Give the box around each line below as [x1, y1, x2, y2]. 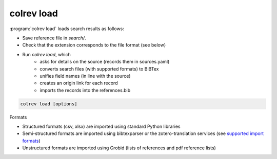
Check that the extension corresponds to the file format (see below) [22, 42, 166, 48]
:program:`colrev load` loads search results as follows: [9, 26, 124, 32]
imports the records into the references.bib [39, 87, 131, 93]
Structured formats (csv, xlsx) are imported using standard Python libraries [22, 123, 181, 130]
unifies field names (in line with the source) [39, 73, 131, 79]
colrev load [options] [20, 101, 77, 107]
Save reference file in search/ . [22, 35, 87, 41]
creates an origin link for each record [39, 80, 118, 86]
